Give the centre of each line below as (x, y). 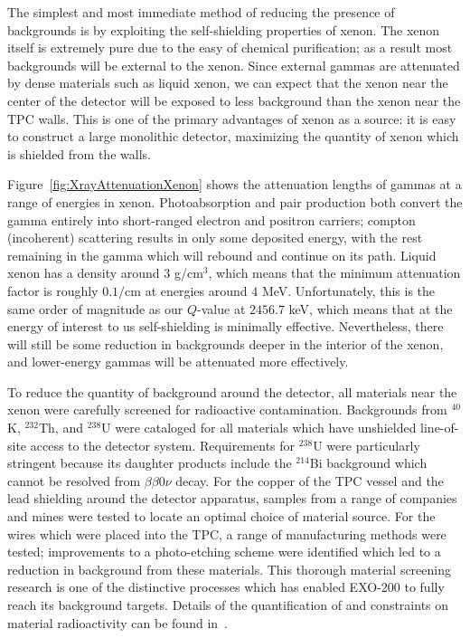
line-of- (440, 428)
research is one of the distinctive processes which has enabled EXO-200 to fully (226, 587)
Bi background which (368, 463)
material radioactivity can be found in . (117, 622)
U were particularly (367, 445)
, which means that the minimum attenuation (334, 273)
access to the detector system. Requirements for (163, 445)
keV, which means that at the (371, 308)
